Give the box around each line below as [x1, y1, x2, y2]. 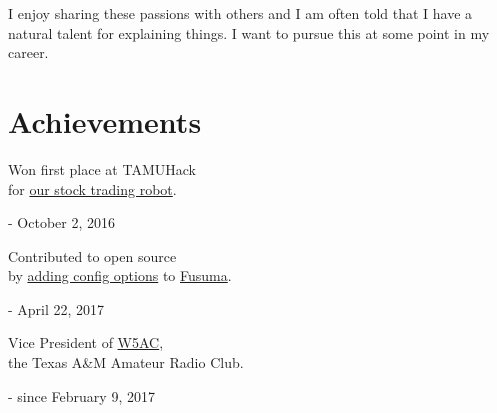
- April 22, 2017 [8, 298, 105, 319]
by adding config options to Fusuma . [8, 265, 232, 286]
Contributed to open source [8, 245, 177, 266]
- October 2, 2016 [8, 212, 115, 233]
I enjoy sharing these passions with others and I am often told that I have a [8, 3, 473, 23]
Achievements [8, 100, 202, 141]
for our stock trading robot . [8, 178, 177, 199]
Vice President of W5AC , [8, 332, 164, 353]
